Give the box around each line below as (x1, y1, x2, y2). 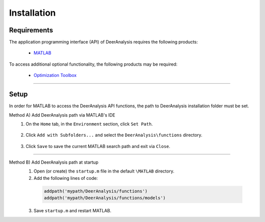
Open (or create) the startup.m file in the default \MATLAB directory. (33, 168, 174, 174)
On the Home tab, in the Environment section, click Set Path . (26, 121, 153, 127)
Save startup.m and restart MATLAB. (33, 208, 111, 214)
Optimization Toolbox (33, 73, 77, 78)
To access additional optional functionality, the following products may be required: (9, 61, 178, 67)
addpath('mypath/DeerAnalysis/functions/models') (44, 195, 166, 201)
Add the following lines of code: (33, 175, 98, 181)
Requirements (9, 26, 53, 34)
